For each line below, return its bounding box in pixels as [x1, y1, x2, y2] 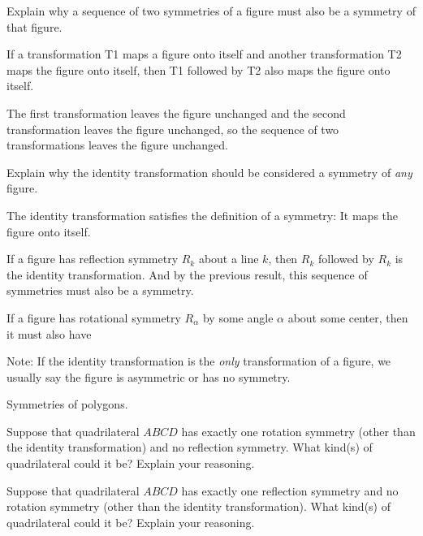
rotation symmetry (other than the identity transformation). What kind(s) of [6, 498, 391, 515]
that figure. [6, 18, 63, 35]
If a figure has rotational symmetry [6, 309, 181, 326]
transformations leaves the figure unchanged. [6, 136, 228, 153]
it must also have [6, 325, 92, 342]
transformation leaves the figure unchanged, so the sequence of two [6, 120, 339, 137]
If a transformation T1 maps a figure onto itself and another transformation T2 [6, 45, 402, 63]
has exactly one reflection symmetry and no [181, 482, 399, 499]
